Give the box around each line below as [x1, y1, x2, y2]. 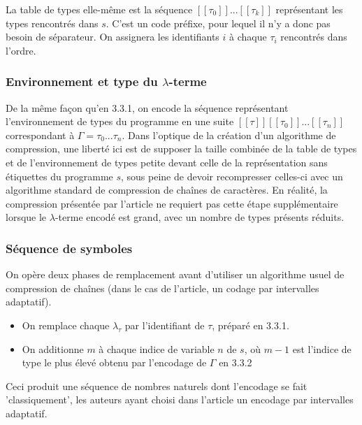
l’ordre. [6, 43, 36, 57]
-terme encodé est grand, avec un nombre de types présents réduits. [55, 210, 345, 224]
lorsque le [6, 210, 47, 224]
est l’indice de [292, 341, 352, 356]
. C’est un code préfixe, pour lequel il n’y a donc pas [106, 15, 331, 30]
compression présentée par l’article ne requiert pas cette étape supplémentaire [6, 196, 338, 210]
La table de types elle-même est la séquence [6, 2, 193, 16]
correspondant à [6, 127, 75, 142]
